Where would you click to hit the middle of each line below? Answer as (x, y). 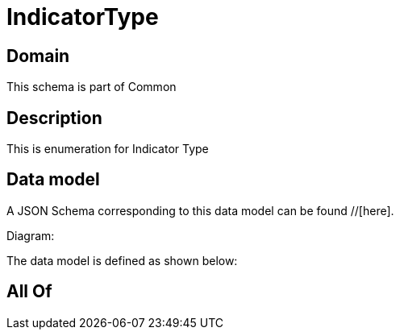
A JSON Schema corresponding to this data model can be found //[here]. (200, 210)
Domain (38, 56)
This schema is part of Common (92, 87)
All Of (29, 292)
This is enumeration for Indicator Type (108, 149)
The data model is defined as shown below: (122, 260)
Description (54, 118)
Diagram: (31, 235)
